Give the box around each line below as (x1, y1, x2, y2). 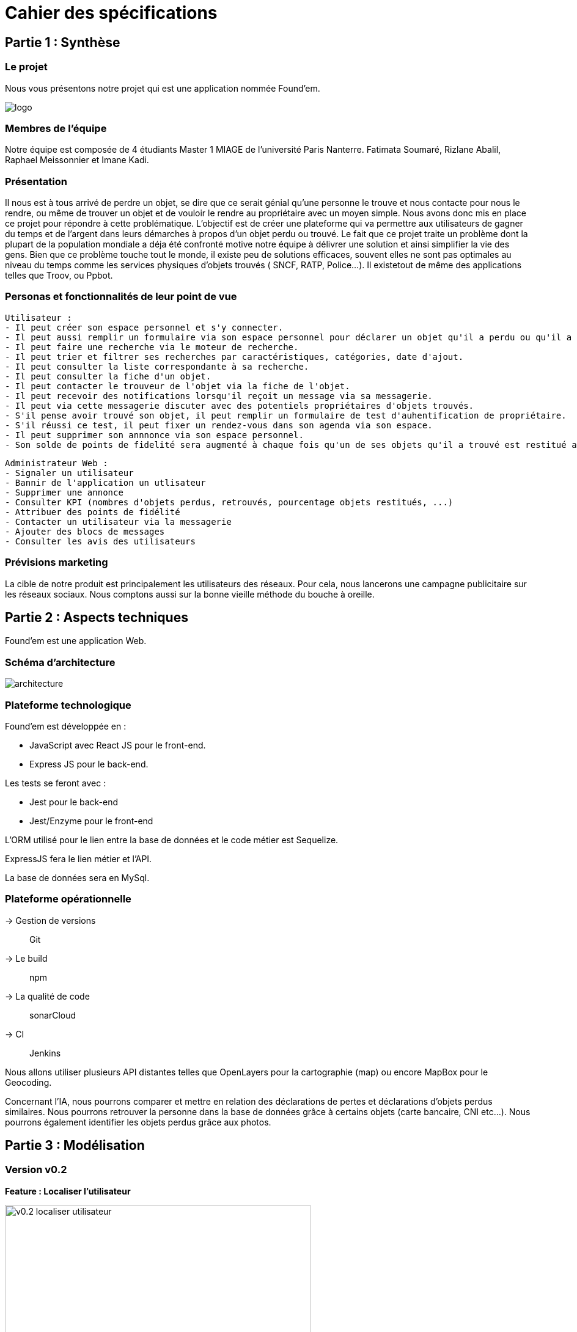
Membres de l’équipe (5, 122, 107, 134)
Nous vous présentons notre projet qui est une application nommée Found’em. (5, 82, 320, 93)
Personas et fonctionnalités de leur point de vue (5, 290, 237, 303)
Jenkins (29, 1047, 61, 1058)
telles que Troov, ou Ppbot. (5, 270, 113, 281)
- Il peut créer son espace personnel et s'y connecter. (5, 322, 284, 332)
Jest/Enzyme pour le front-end (29, 815, 153, 826)
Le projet (5, 60, 48, 73)
